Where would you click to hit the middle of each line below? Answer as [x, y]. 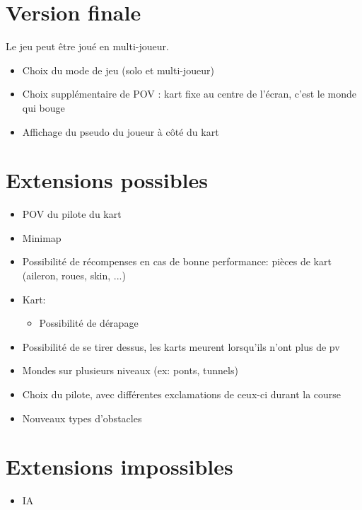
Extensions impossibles [119, 466]
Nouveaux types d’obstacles [82, 418]
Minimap [42, 237]
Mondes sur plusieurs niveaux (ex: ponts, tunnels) [130, 370]
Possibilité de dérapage [89, 323]
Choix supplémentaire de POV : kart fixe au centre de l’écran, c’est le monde [189, 94]
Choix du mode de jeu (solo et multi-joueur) [118, 70]
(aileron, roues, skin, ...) [74, 275]
